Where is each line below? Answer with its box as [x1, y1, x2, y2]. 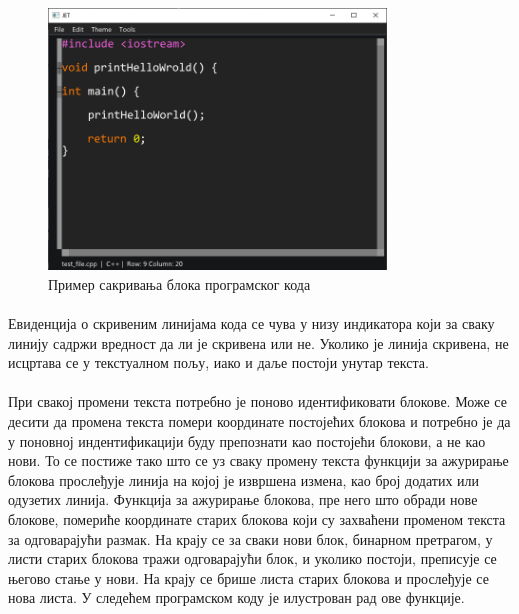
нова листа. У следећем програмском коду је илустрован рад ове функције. [8, 587, 465, 608]
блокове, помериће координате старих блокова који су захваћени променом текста [8, 508, 506, 529]
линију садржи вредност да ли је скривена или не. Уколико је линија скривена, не [8, 332, 509, 353]
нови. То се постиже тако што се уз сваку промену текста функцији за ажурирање [8, 450, 509, 471]
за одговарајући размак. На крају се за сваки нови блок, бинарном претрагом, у [8, 528, 493, 549]
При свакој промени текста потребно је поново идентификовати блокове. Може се [8, 391, 507, 412]
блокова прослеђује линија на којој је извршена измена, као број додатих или [8, 469, 480, 490]
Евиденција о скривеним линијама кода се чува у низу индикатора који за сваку [8, 313, 495, 333]
